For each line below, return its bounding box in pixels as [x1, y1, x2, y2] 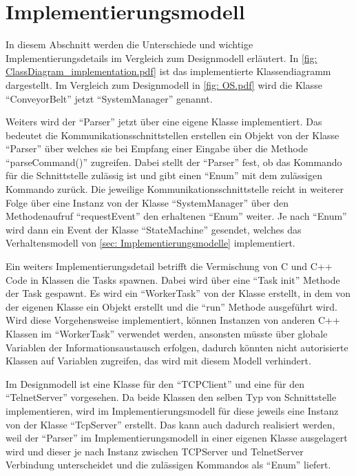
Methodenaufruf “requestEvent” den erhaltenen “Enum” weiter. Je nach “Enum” [6, 209, 347, 223]
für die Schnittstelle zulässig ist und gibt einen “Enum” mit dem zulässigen [6, 168, 322, 183]
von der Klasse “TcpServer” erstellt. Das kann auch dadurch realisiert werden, [6, 417, 335, 431]
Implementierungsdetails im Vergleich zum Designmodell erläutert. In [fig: [6, 50, 317, 65]
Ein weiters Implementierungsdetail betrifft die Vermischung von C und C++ [6, 259, 333, 273]
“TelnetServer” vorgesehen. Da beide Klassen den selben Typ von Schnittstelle [6, 390, 337, 404]
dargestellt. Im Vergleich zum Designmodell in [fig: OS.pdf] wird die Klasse [6, 77, 322, 92]
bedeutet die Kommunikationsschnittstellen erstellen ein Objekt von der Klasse [6, 127, 339, 142]
